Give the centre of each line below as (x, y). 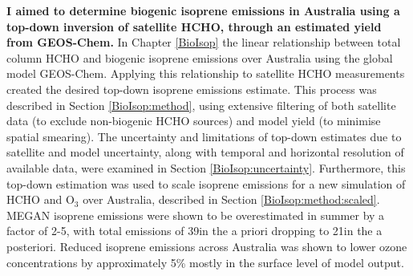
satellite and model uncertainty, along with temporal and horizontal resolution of (205, 152)
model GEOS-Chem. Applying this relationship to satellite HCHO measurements (206, 73)
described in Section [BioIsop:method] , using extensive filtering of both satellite (201, 105)
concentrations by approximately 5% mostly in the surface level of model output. (205, 262)
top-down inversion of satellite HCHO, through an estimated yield (194, 26)
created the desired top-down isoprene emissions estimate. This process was (192, 89)
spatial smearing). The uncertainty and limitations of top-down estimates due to (204, 136)
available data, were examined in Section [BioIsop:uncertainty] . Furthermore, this (206, 167)
